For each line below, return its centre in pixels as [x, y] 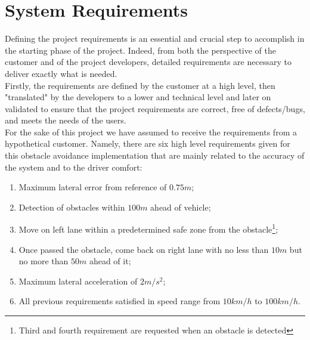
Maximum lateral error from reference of [93, 187]
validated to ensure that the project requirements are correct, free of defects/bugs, [155, 108]
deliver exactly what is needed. [61, 73]
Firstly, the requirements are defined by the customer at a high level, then [140, 85]
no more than [44, 261]
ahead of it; [110, 261]
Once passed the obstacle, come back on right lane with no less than [144, 249]
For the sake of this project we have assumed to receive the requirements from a [151, 132]
